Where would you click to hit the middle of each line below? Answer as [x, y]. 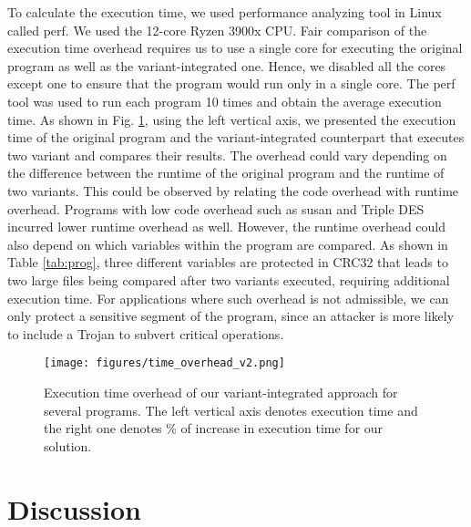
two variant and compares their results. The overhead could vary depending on [227, 155]
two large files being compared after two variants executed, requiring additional [229, 279]
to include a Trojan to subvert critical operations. [146, 333]
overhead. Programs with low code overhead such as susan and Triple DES [216, 208]
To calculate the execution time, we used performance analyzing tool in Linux [225, 12]
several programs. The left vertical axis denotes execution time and [231, 410]
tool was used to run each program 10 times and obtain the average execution [225, 101]
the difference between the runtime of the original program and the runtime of [226, 173]
